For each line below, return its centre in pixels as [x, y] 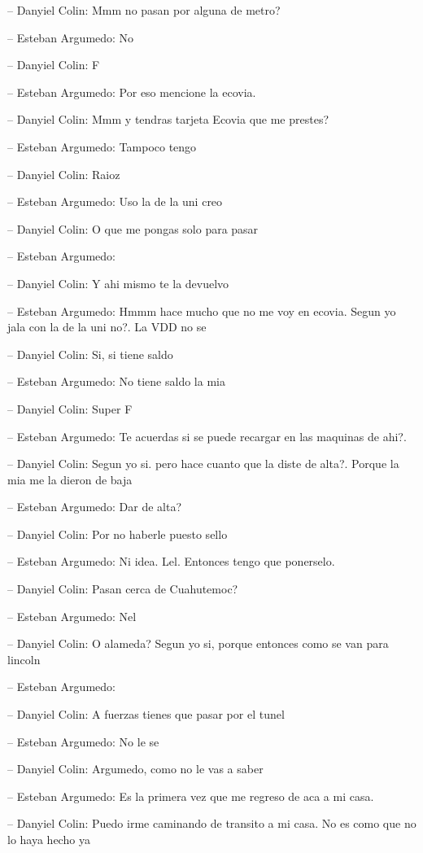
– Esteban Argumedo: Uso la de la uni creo [115, 201]
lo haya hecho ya [49, 839]
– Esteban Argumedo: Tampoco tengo [102, 146]
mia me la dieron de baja [70, 479]
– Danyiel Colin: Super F [70, 408]
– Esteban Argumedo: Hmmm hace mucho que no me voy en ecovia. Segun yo [202, 311]
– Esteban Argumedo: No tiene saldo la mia [116, 381]
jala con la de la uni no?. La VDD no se [107, 327]
